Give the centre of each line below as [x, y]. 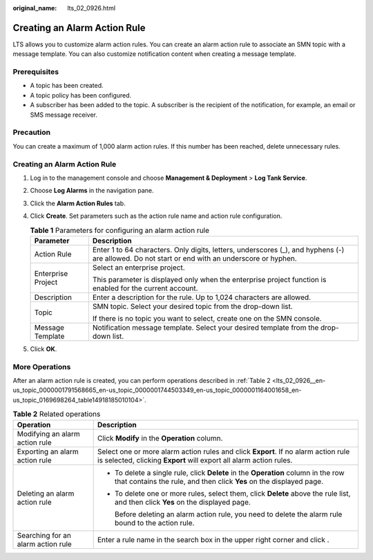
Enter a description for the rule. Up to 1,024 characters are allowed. [201, 297]
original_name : [35, 8]
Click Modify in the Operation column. [160, 438]
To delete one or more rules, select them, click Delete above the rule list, [232, 493]
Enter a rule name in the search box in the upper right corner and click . [213, 539]
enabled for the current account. [145, 288]
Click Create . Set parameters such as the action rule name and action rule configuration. [156, 216]
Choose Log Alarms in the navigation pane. [92, 191]
